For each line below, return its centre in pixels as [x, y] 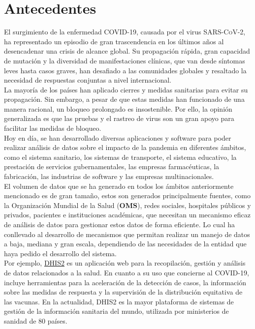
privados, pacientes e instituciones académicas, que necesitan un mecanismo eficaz [127, 215]
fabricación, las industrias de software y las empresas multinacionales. [109, 176]
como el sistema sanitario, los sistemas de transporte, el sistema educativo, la [120, 157]
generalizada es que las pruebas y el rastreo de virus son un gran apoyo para [119, 118]
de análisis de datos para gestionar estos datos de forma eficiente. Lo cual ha [120, 224]
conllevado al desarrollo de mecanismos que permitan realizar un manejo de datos [127, 234]
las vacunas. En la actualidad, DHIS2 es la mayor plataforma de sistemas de [119, 301]
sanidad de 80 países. [36, 320]
